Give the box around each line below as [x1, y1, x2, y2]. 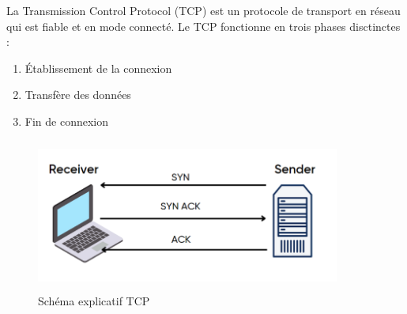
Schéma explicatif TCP [38, 293, 150, 309]
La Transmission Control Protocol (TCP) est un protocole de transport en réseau [6, 2, 401, 18]
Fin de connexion [24, 112, 109, 129]
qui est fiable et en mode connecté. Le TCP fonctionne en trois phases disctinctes [6, 17, 401, 34]
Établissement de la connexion [24, 59, 172, 76]
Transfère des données [24, 86, 131, 103]
